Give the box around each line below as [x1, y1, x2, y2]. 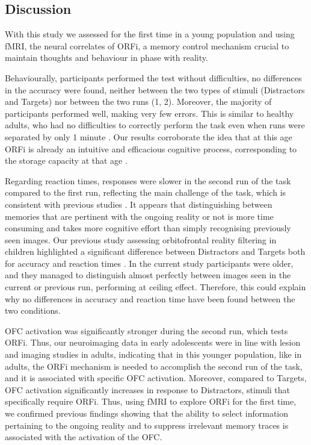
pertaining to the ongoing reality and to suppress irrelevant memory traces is [5, 419, 289, 431]
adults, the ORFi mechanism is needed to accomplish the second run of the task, [5, 359, 303, 372]
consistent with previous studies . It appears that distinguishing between [5, 198, 273, 210]
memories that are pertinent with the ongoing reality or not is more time [5, 210, 274, 222]
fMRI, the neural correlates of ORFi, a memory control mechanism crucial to [5, 39, 289, 52]
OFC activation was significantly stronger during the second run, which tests [5, 324, 288, 337]
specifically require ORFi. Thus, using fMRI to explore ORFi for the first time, [5, 395, 297, 408]
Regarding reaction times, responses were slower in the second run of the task [5, 174, 291, 187]
